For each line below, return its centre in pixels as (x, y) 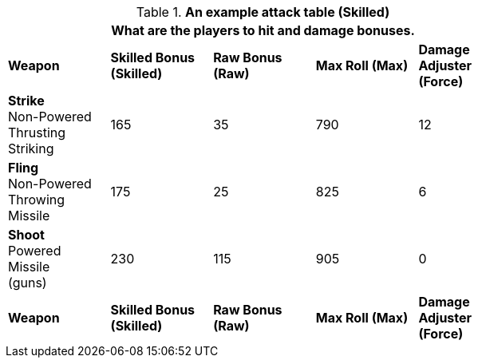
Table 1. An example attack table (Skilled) (263, 12)
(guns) (28, 283)
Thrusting (37, 133)
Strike (26, 101)
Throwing (37, 200)
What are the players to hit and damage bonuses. (263, 30)
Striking (31, 148)
